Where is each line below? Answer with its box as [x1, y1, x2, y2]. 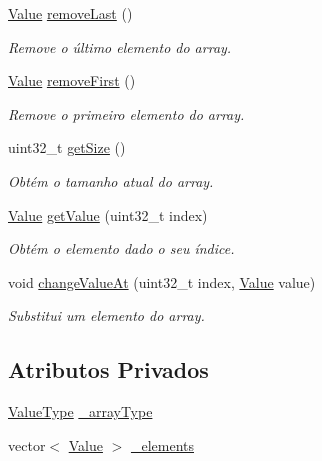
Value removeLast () [8, 3, 133, 23]
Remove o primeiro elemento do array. [8, 103, 245, 124]
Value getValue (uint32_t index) [8, 204, 208, 225]
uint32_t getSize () [8, 137, 126, 158]
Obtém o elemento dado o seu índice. [8, 238, 235, 259]
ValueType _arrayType [8, 401, 153, 422]
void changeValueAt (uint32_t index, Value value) [8, 271, 316, 292]
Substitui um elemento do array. [8, 305, 205, 326]
